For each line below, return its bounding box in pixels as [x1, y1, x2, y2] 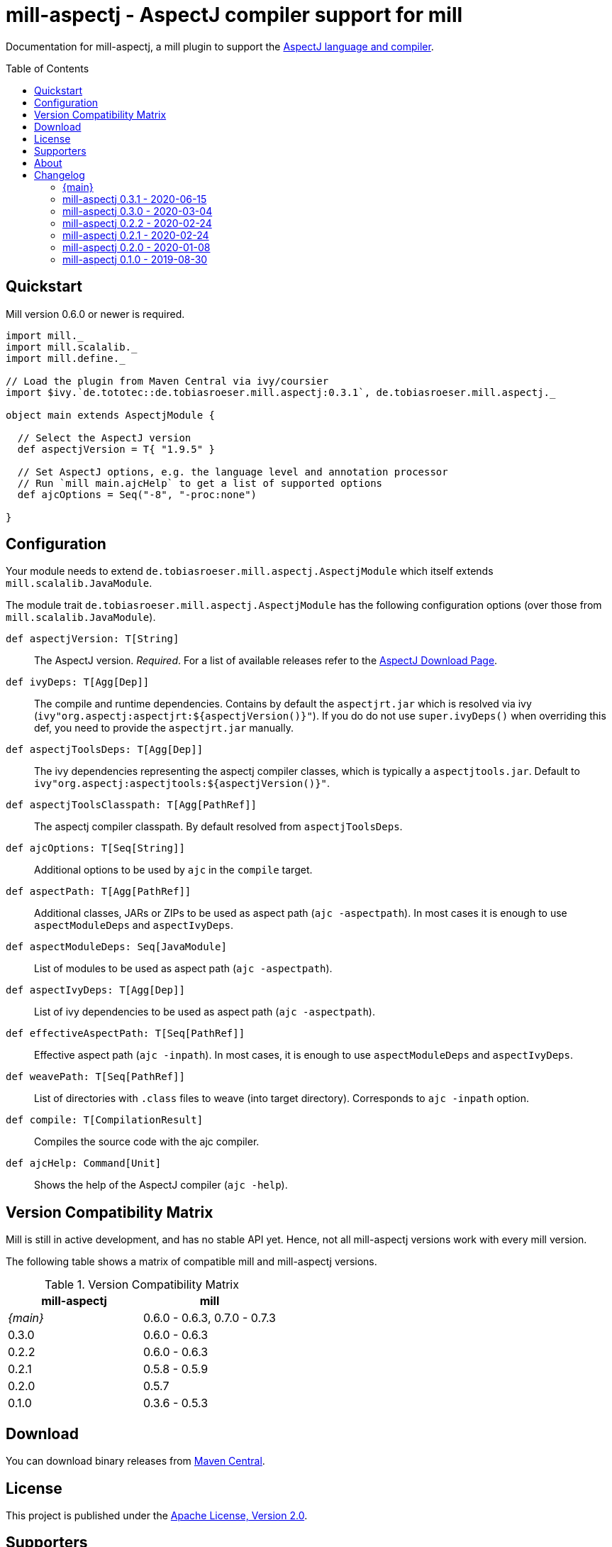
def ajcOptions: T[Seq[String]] [6, 842, 185, 854]
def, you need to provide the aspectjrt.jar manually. [34, 722, 294, 734]
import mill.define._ [6, 352, 126, 364]
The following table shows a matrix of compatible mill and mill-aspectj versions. [6, 1255, 377, 1268]
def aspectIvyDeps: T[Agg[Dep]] [6, 984, 185, 996]
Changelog [34, 168, 85, 181]
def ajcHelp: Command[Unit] [6, 1157, 162, 1169]
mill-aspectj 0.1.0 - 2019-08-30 [62, 253, 208, 265]
